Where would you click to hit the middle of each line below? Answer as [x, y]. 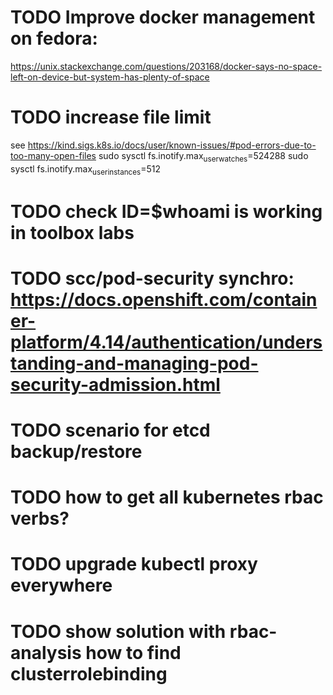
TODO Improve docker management [163, 17]
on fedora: [54, 38]
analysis [46, 652]
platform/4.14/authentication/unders [166, 342]
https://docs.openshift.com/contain [164, 299]
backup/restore [76, 452]
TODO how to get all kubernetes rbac [167, 497]
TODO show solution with [118, 631]
